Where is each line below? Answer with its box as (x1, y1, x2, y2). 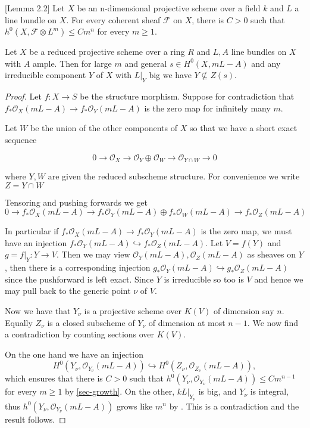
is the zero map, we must (201, 225, 292, 237)
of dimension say (213, 304, 274, 317)
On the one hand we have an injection (5, 348, 143, 360)
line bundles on (231, 45, 287, 58)
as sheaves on (247, 248, 296, 260)
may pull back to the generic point (5, 284, 131, 297)
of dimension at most (148, 316, 226, 328)
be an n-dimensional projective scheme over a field (77, 2, 261, 14)
